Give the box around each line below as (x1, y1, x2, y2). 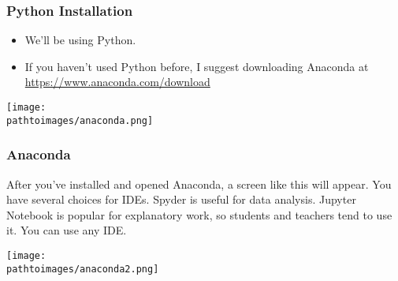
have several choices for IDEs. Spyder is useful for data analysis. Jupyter (6, 191, 356, 208)
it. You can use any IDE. (6, 222, 127, 238)
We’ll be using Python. (24, 32, 136, 48)
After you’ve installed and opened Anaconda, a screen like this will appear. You (6, 175, 392, 192)
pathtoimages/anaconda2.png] (6, 263, 159, 275)
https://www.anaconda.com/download (24, 73, 210, 90)
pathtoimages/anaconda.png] (6, 114, 154, 126)
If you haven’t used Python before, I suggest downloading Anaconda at (24, 58, 369, 74)
